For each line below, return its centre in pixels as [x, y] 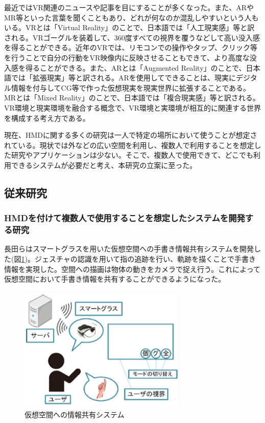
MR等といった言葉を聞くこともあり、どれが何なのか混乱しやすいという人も [131, 17]
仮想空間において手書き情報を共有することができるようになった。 [115, 279]
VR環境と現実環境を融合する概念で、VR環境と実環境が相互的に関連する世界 [133, 107]
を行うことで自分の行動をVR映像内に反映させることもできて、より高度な [127, 57]
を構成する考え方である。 [47, 118]
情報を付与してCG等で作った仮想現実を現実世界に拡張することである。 [131, 87]
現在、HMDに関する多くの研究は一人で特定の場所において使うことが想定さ [131, 135]
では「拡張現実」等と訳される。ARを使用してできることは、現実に [124, 78]
